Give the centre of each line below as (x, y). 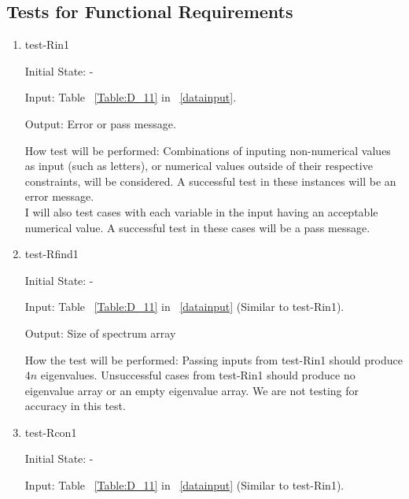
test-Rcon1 (51, 432)
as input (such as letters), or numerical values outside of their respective (199, 166)
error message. (59, 196)
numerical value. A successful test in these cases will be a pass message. (197, 227)
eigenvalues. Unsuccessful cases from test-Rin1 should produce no (198, 375)
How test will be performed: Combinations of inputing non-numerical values (208, 150)
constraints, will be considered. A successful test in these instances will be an (210, 181)
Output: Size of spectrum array (100, 333)
